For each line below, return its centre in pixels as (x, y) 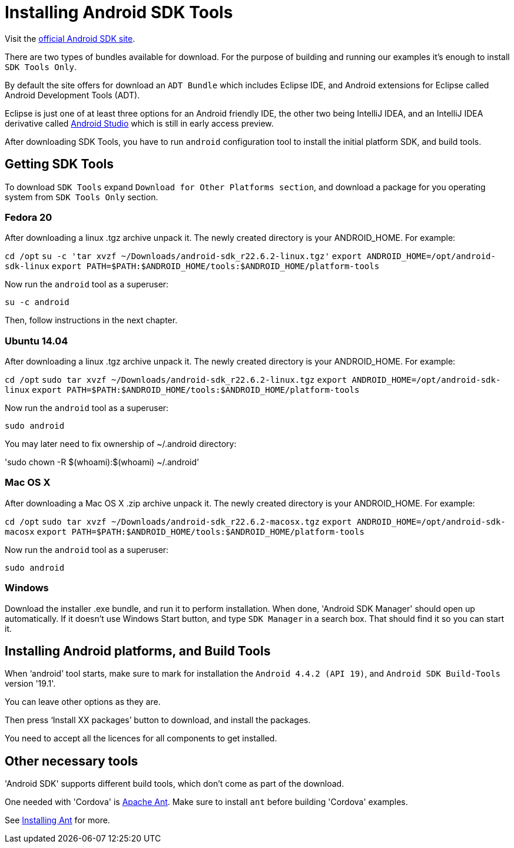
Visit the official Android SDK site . (70, 38)
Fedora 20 (29, 217)
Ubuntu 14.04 (37, 341)
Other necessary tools (72, 761)
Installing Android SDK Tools (119, 12)
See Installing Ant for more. (57, 820)
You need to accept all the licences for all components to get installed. (141, 738)
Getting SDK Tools (59, 164)
